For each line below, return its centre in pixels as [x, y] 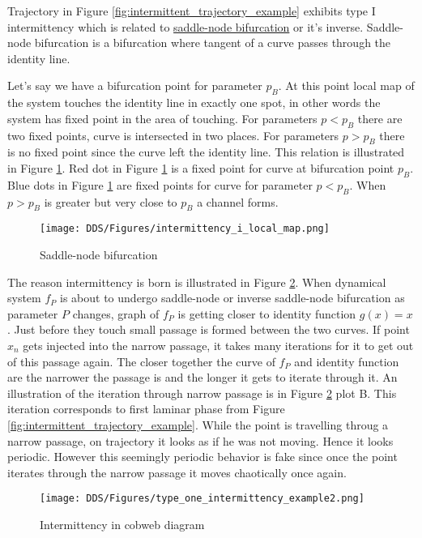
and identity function [347, 361]
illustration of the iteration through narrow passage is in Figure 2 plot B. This [202, 393]
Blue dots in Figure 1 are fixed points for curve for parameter [160, 184]
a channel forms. [238, 201]
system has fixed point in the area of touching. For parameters [162, 118]
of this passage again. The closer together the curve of [141, 361]
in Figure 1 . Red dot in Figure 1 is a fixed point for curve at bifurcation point [201, 167]
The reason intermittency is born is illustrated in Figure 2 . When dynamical [197, 282]
